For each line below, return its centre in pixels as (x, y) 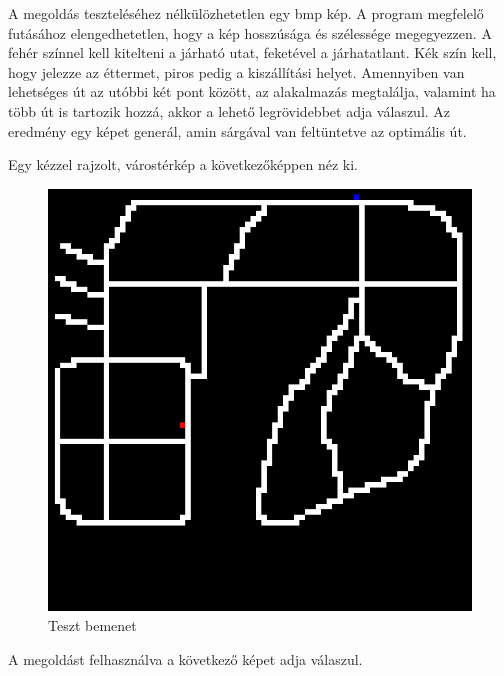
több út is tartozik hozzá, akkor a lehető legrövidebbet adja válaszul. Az (229, 110)
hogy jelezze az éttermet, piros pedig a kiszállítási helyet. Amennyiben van (236, 71)
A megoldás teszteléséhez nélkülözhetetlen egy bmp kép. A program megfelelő (246, 13)
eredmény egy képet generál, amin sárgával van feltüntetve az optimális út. (237, 130)
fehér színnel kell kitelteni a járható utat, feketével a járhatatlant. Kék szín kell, (252, 52)
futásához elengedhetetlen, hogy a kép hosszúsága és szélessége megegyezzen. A (250, 32)
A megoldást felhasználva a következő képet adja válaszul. (185, 658)
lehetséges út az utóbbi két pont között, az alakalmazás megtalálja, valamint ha (252, 91)
